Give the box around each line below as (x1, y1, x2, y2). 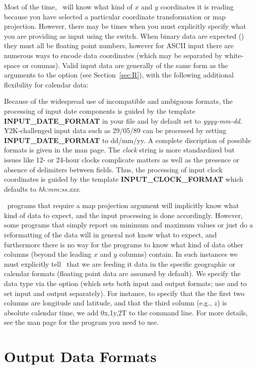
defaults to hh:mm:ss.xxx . (4, 183, 81, 194)
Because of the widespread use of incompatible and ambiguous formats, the (4, 96, 233, 106)
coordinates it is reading (160, 1, 234, 11)
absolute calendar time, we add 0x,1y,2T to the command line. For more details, (4, 307, 248, 317)
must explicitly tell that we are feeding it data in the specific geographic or (4, 258, 236, 269)
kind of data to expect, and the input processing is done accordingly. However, (4, 210, 243, 220)
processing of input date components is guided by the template (4, 105, 195, 116)
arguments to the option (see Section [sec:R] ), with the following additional (4, 70, 234, 80)
